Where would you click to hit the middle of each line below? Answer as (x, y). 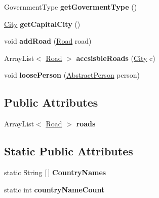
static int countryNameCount (54, 189)
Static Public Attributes (69, 151)
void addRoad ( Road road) (48, 41)
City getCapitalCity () (42, 24)
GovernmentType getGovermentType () (71, 7)
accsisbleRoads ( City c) (116, 58)
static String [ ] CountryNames (55, 172)
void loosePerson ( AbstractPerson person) (72, 75)
